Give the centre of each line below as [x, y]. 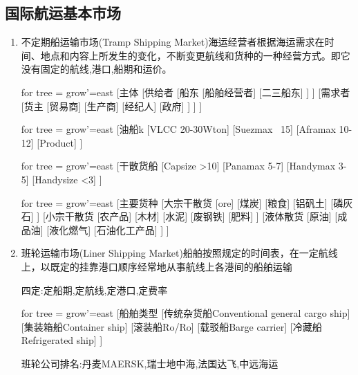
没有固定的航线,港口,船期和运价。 [96, 69]
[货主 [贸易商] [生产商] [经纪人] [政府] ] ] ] [112, 106]
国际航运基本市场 [63, 13]
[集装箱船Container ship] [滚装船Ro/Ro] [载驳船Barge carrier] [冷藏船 [171, 326]
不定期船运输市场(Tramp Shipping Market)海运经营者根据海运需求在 [173, 42]
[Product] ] [60, 142]
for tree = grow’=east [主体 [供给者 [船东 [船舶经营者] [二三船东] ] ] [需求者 [186, 92]
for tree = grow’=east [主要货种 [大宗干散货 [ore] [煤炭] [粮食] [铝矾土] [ [177, 202]
